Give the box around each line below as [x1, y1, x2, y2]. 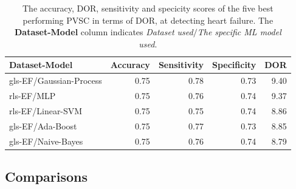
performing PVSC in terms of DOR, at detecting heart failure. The [22, 13, 274, 26]
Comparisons [5, 167, 88, 186]
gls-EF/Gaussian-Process [9, 74, 102, 87]
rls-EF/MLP [9, 89, 56, 102]
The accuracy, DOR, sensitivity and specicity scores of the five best [22, 2, 274, 14]
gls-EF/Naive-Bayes [9, 134, 83, 147]
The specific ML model [197, 26, 281, 38]
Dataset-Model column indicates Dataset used [14, 26, 193, 38]
